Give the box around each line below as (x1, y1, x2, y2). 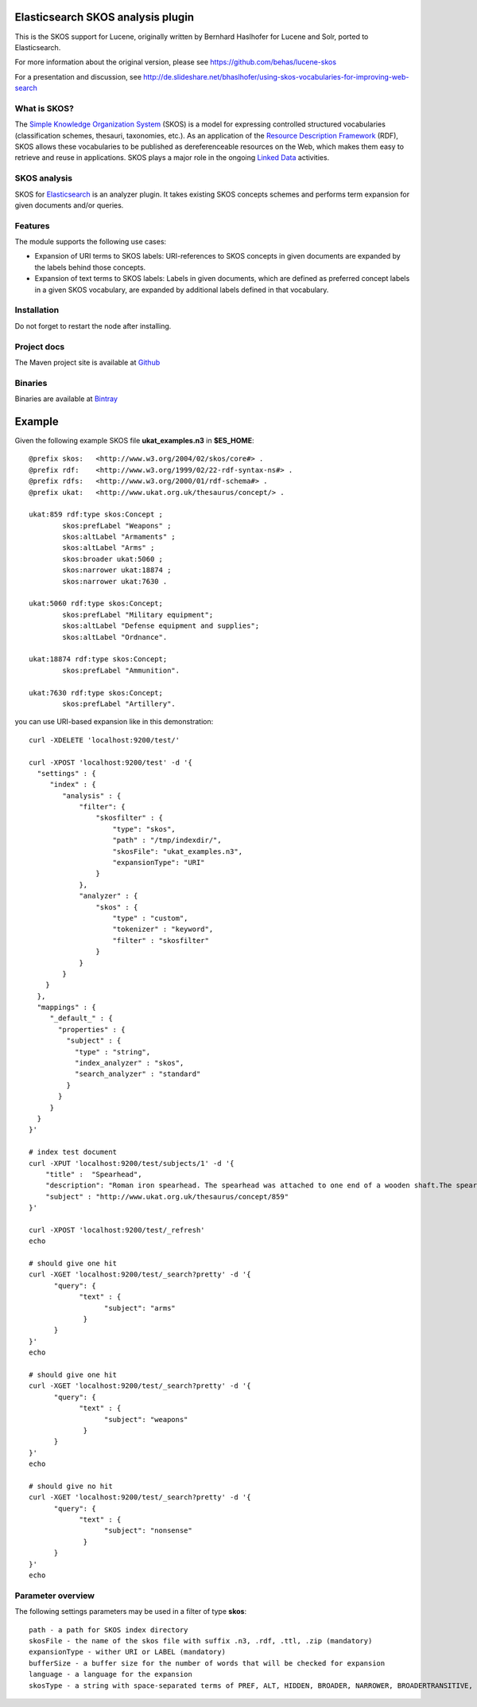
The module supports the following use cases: (14, 237, 167, 247)
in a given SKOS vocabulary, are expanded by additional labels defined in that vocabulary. (34, 285, 329, 294)
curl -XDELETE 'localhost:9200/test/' (29, 735, 180, 744)
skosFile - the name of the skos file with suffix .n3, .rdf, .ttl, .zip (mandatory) (29, 1636, 373, 1645)
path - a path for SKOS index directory (29, 1625, 188, 1635)
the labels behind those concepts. (34, 263, 146, 272)
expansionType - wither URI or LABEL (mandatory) (29, 1647, 227, 1657)
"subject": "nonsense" (103, 1526, 192, 1535)
